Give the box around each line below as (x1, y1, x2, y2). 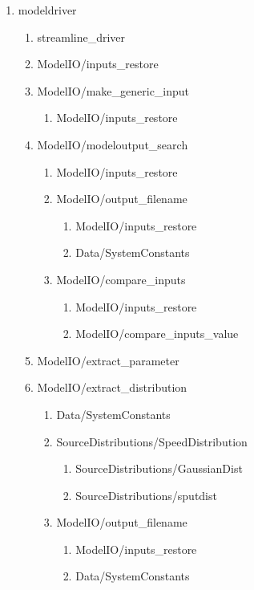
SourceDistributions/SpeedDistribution (56, 433, 248, 450)
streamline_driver (37, 28, 126, 45)
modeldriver (18, 2, 77, 18)
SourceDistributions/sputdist (75, 486, 217, 503)
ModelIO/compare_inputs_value (75, 325, 239, 342)
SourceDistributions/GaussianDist (75, 460, 243, 477)
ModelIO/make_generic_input (37, 82, 190, 99)
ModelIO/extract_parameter (37, 352, 179, 368)
